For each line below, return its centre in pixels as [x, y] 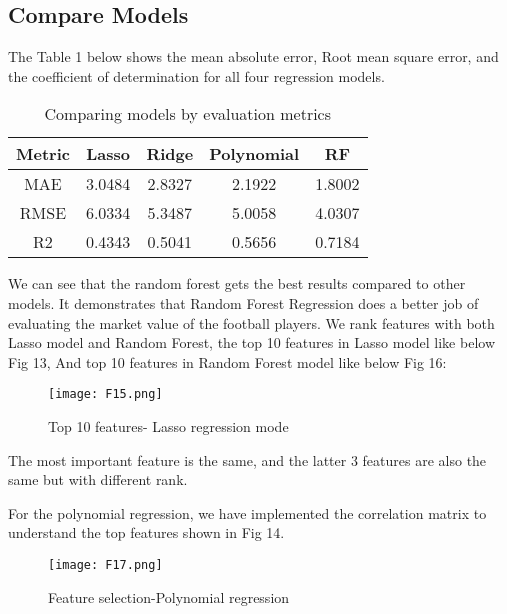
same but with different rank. [98, 479]
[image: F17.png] [105, 564]
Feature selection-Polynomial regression [169, 596]
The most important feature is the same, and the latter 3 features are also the [247, 459]
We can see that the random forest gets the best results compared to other [237, 283]
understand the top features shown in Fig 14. [146, 532]
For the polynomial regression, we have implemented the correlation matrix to [247, 512]
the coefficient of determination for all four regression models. [196, 75]
